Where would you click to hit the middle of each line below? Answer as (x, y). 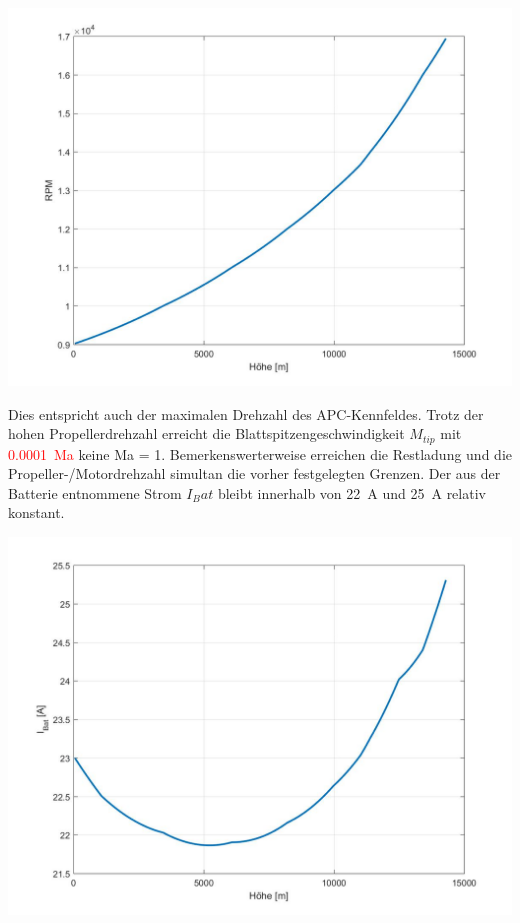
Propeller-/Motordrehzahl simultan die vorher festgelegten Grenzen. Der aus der (254, 473)
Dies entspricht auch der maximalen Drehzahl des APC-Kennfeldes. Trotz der (246, 413)
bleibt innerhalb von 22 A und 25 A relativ (351, 492)
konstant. (36, 512)
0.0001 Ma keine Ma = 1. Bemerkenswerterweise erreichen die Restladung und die (260, 453)
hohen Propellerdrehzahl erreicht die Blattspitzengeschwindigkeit (206, 433)
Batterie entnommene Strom (95, 492)
